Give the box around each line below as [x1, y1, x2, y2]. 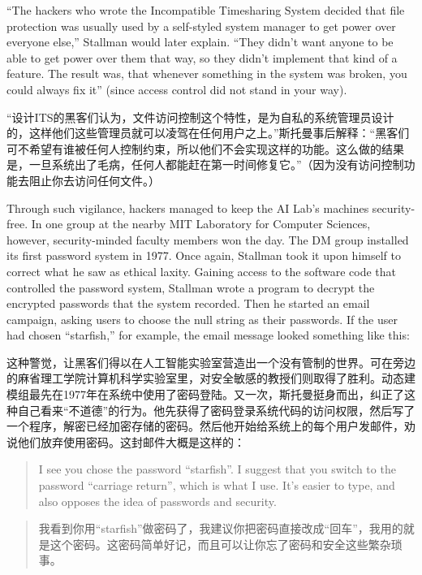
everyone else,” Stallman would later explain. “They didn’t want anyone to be [6, 33, 394, 50]
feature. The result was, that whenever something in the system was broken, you [6, 65, 407, 82]
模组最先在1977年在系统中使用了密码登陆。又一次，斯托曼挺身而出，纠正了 [6, 386, 404, 403]
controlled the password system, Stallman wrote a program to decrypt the [6, 279, 375, 296]
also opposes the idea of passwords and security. [38, 492, 277, 509]
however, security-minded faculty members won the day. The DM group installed [6, 231, 409, 248]
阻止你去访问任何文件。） [28, 171, 160, 188]
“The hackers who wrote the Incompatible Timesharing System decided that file [6, 2, 405, 18]
